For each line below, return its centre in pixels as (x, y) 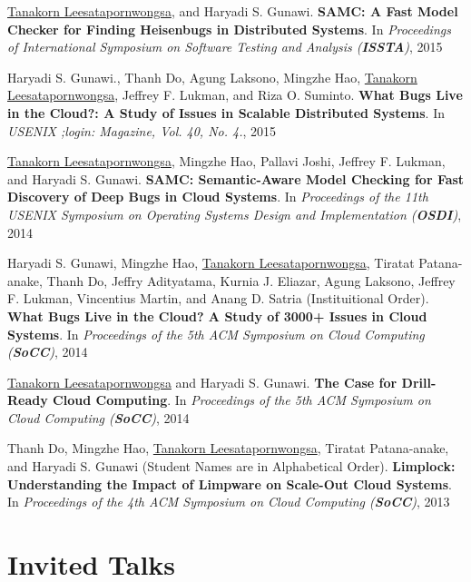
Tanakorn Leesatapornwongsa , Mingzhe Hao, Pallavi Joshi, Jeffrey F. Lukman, (226, 161)
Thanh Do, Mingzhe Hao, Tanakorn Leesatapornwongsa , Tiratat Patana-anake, (228, 448)
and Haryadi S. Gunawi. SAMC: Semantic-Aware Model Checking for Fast (236, 178)
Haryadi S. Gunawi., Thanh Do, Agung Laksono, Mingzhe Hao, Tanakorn (212, 77)
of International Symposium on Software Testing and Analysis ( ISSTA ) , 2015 (225, 47)
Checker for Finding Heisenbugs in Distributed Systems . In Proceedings (229, 29)
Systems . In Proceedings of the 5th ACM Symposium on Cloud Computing (216, 334)
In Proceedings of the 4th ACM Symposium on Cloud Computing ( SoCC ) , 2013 (229, 502)
